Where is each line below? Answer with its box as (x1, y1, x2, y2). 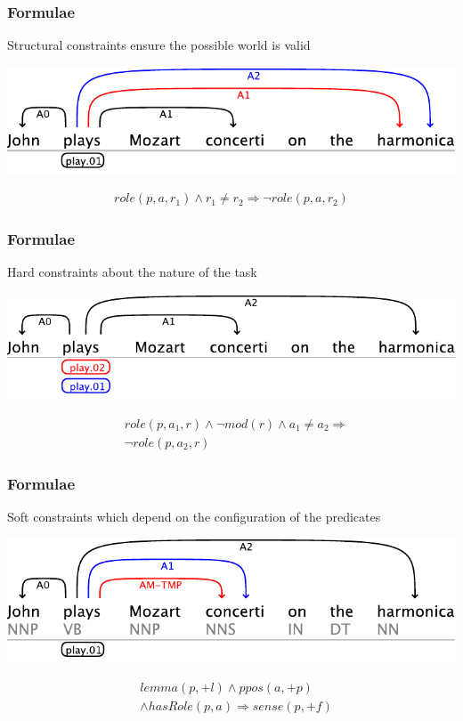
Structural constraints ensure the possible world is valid (7, 36, 311, 54)
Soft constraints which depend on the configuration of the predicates (7, 506, 381, 525)
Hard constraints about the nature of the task (7, 263, 257, 281)
